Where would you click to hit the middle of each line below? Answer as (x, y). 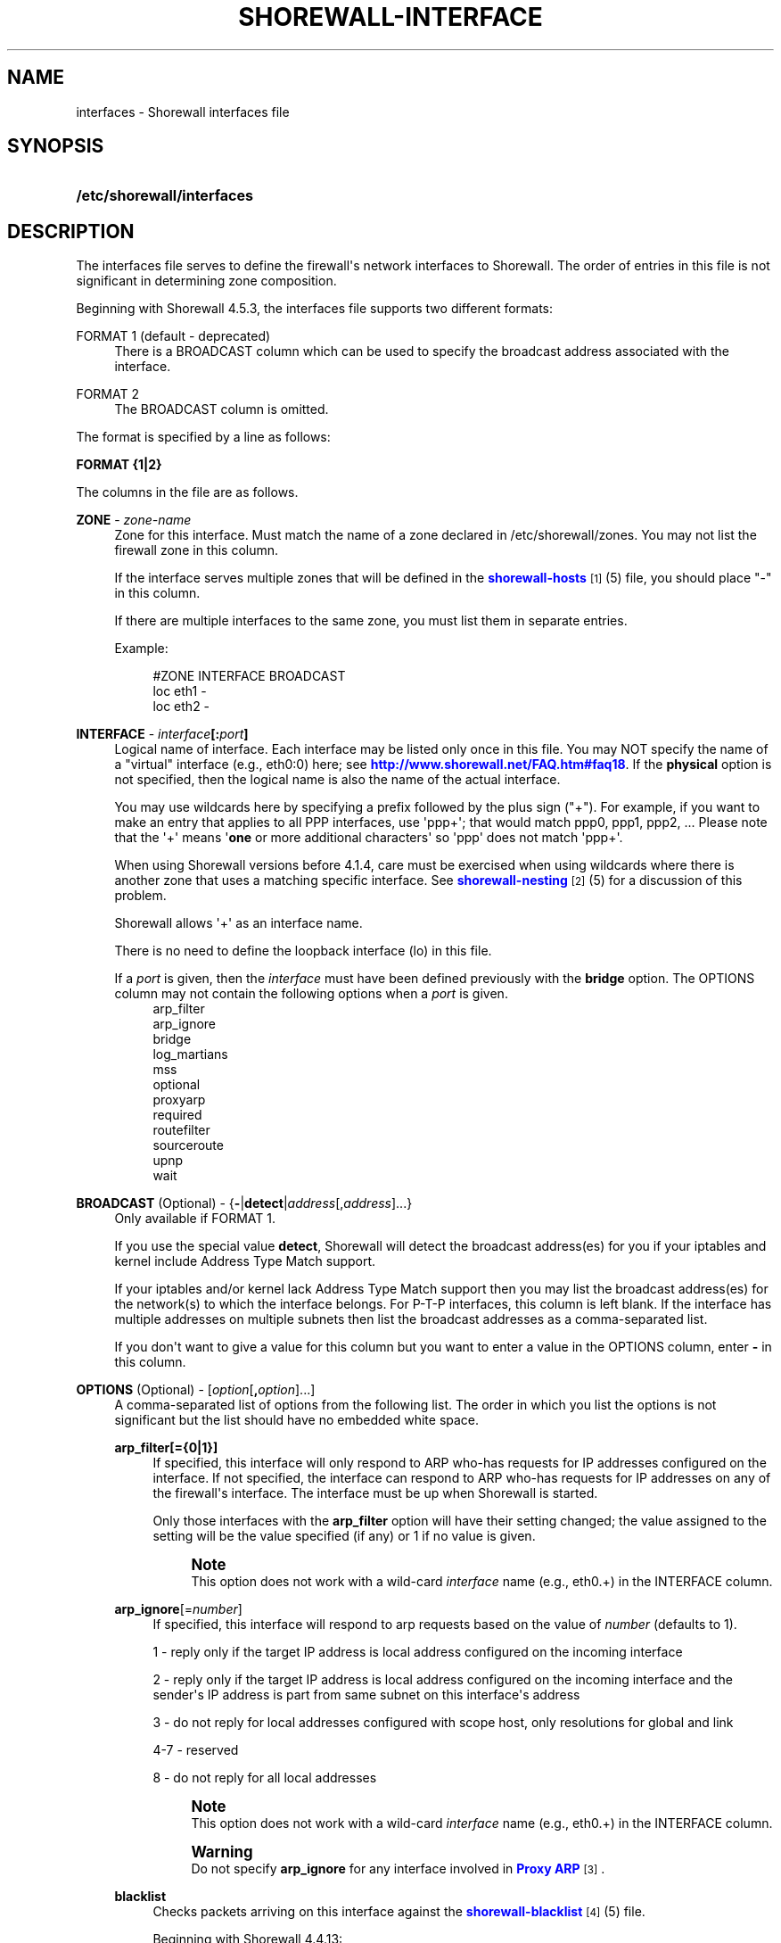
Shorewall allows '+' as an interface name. (238, 923)
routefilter (181, 1130)
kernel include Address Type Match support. (245, 1261)
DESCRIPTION (71, 231)
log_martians (190, 1054)
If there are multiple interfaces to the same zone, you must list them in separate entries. (371, 621)
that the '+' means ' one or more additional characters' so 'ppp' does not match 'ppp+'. (369, 838)
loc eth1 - (180, 691)
